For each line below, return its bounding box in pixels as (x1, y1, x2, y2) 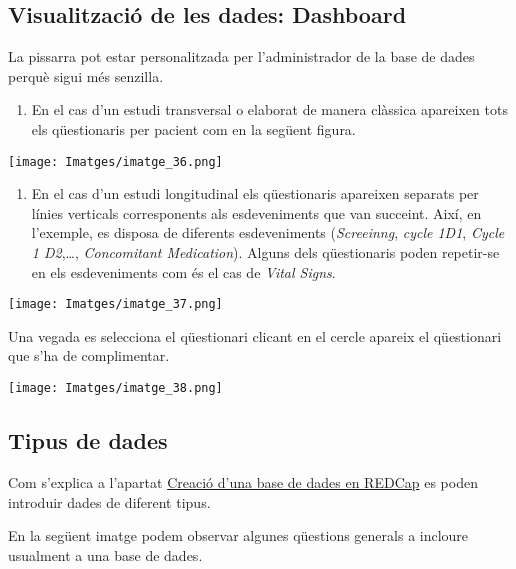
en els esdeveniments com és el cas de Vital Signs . (31, 261, 336, 282)
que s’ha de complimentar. (8, 345, 170, 366)
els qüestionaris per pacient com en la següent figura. (31, 118, 356, 139)
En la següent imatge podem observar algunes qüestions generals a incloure (8, 525, 469, 546)
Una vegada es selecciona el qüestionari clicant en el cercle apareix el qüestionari (8, 325, 502, 346)
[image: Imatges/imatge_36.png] (8, 154, 223, 169)
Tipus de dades (8, 425, 168, 456)
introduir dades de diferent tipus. (8, 491, 211, 512)
